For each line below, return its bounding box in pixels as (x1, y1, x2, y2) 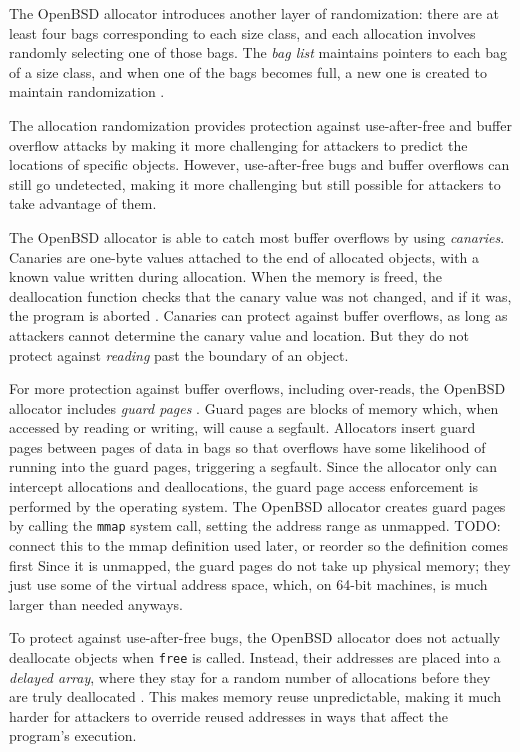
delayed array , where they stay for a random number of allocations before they (9, 666, 491, 687)
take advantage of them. (9, 193, 157, 214)
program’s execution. (9, 725, 137, 746)
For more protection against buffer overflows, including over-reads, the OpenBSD (9, 378, 506, 399)
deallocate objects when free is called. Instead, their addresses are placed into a (9, 646, 501, 667)
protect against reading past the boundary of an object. (9, 344, 349, 365)
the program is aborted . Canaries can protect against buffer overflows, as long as (9, 305, 508, 326)
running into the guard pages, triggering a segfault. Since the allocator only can (9, 456, 498, 477)
